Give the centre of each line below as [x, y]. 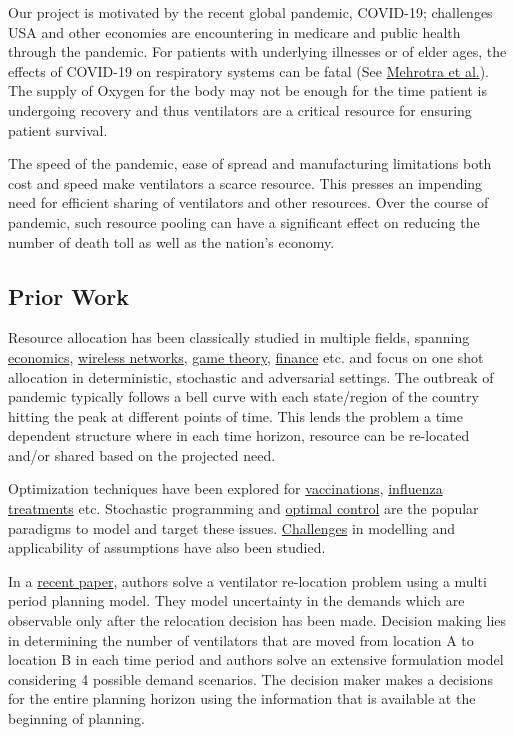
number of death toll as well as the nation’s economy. [171, 241]
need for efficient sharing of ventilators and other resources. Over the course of [248, 202]
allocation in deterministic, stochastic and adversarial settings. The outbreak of [251, 376]
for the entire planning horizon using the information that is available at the [242, 698]
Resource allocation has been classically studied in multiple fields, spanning [239, 337]
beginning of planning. [76, 718]
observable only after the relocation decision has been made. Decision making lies [257, 620]
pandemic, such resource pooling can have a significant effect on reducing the [244, 221]
